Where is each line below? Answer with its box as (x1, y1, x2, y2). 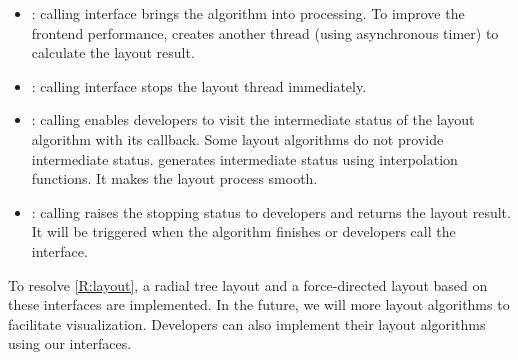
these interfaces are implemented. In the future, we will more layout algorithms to (8, 294, 510, 315)
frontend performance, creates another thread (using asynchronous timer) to (31, 22, 499, 43)
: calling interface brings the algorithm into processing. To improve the (31, 3, 465, 23)
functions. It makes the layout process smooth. (31, 168, 318, 189)
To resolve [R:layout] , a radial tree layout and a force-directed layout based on (8, 274, 488, 295)
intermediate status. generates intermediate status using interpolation (31, 148, 458, 169)
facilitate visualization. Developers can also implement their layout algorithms (8, 313, 486, 334)
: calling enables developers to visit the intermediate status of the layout (31, 109, 475, 130)
